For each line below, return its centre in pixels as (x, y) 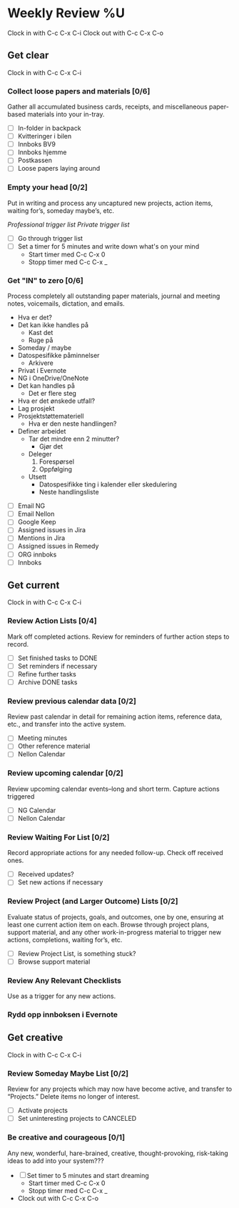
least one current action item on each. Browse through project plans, (108, 924)
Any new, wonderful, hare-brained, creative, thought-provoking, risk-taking (118, 1153)
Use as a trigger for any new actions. (62, 996)
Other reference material (54, 746)
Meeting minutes (42, 738)
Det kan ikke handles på (53, 325)
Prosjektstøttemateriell (51, 416)
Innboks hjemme (42, 152)
